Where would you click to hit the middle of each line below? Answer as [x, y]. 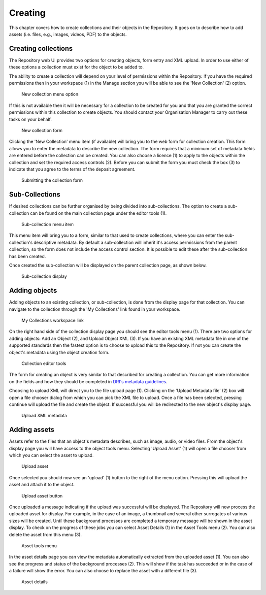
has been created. [28, 256]
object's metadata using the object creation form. [59, 352]
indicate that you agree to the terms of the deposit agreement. [72, 169]
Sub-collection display [44, 276]
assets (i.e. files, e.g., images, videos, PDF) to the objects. [68, 34]
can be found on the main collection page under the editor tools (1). [98, 213]
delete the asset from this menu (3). [46, 534]
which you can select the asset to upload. [51, 455]
